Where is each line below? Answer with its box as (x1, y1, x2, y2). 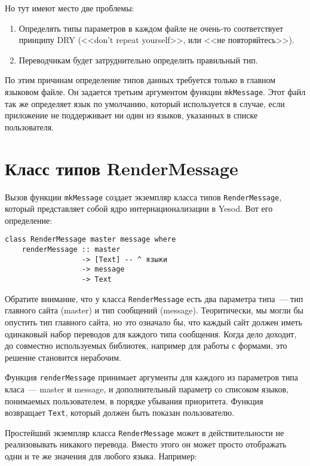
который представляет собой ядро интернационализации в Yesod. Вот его (5, 202, 273, 215)
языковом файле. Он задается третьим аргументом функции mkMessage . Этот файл (5, 85, 306, 98)
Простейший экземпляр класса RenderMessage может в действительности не (5, 426, 284, 438)
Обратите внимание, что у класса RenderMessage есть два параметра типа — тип (5, 292, 303, 304)
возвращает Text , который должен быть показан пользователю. (5, 406, 235, 419)
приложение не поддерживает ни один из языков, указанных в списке (5, 109, 258, 121)
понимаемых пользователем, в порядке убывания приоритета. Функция (5, 394, 263, 407)
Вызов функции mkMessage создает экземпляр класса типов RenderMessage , (5, 190, 282, 203)
